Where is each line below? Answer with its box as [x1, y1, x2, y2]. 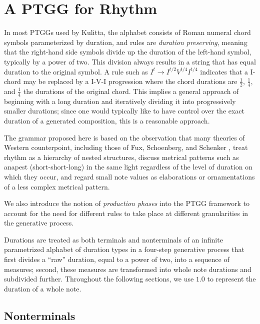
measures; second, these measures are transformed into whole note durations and [4, 263, 251, 274]
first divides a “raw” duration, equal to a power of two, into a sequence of [4, 254, 229, 264]
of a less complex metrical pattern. [4, 181, 110, 191]
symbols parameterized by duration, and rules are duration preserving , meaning [4, 36, 247, 47]
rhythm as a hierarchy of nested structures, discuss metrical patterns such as [4, 151, 239, 162]
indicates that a [200, 66, 248, 76]
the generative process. [4, 217, 74, 228]
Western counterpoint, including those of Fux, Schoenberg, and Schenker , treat [4, 142, 248, 152]
